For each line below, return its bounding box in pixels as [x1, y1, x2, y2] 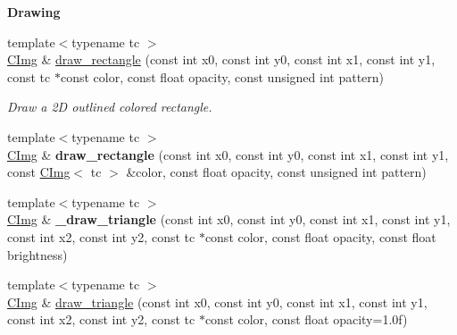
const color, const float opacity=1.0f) [204, 310, 408, 329]
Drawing [7, 3, 61, 21]
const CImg [7, 163, 71, 181]
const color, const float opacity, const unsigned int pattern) [60, 67, 385, 86]
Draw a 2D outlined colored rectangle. [7, 97, 212, 116]
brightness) [7, 245, 68, 264]
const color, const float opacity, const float [204, 227, 436, 246]
